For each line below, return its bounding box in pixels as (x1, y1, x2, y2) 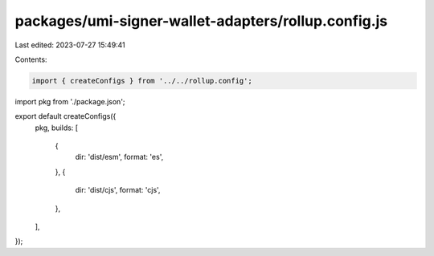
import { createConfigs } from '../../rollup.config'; (31, 76, 252, 85)
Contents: (14, 55, 47, 64)
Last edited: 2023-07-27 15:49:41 (14, 40, 126, 50)
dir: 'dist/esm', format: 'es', (75, 152, 164, 162)
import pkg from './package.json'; (14, 96, 125, 106)
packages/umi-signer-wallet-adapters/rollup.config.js (14, 12, 388, 30)
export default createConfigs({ (14, 112, 117, 121)
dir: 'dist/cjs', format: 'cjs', (75, 185, 161, 195)
